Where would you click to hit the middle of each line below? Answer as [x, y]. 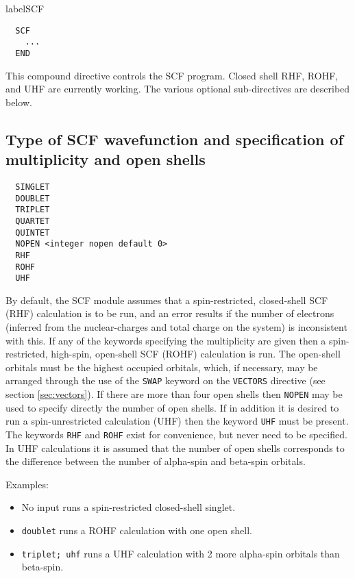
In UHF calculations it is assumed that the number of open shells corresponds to [175, 448]
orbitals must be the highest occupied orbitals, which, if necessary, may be [162, 367]
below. [19, 102]
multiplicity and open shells [106, 159]
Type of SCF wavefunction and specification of [174, 139]
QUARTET [33, 221]
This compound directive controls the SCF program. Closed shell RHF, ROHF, [172, 75]
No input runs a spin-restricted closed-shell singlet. [128, 507]
